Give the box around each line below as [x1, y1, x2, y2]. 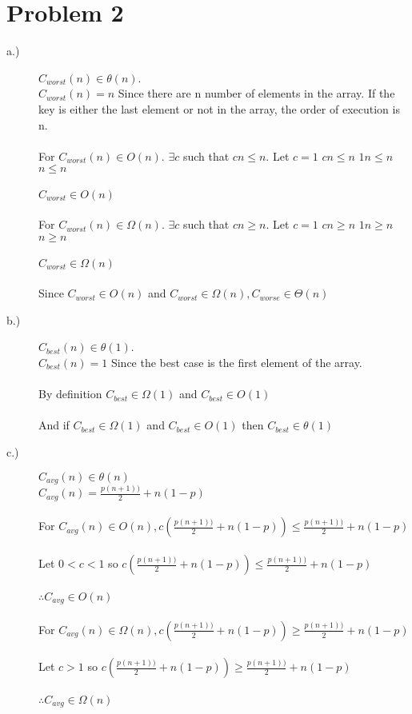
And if [38, 417, 70, 433]
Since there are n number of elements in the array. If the [118, 85, 395, 102]
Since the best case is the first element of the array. [110, 354, 362, 371]
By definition [38, 385, 102, 402]
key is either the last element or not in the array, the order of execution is [38, 100, 400, 117]
